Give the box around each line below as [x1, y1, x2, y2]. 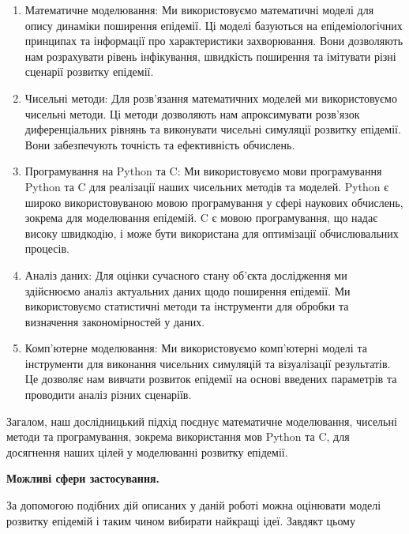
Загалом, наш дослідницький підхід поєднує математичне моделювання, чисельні [6, 412, 397, 429]
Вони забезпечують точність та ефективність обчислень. [24, 136, 295, 152]
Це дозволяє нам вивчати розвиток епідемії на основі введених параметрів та [24, 370, 397, 387]
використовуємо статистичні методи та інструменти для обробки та [24, 298, 349, 314]
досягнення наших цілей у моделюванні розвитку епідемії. [6, 443, 288, 460]
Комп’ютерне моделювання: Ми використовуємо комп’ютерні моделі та [24, 340, 367, 356]
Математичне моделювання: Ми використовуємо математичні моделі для [24, 2, 374, 17]
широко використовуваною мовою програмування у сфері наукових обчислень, [24, 194, 403, 210]
